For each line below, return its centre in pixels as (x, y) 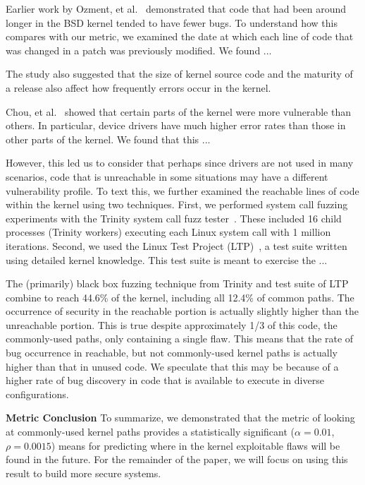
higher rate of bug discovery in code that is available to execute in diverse (165, 380)
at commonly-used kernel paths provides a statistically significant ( (150, 432)
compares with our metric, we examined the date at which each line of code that (180, 36)
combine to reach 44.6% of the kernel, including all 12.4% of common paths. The (180, 297)
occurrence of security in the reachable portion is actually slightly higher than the (182, 311)
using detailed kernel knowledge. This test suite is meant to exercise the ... (167, 259)
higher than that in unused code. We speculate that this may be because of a (172, 366)
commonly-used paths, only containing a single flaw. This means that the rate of (180, 339)
